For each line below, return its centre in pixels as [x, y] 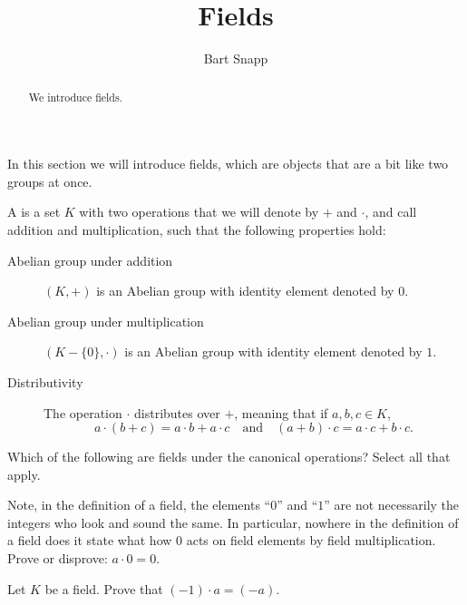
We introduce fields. [75, 97]
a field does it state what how [90, 540]
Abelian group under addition [90, 260]
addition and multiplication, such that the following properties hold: [197, 229]
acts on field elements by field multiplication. [311, 540]
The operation [83, 412]
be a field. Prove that [104, 588]
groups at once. [50, 181]
